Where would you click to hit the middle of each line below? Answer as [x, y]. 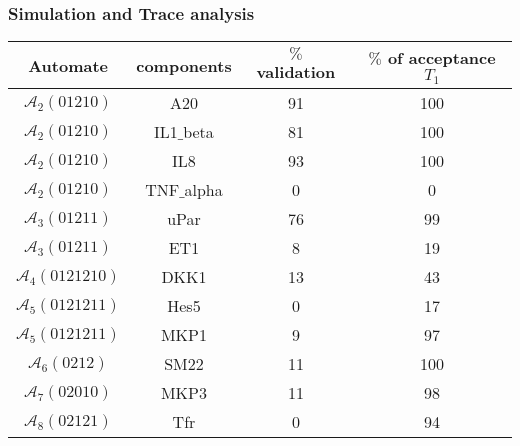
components [184, 65]
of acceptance [441, 58]
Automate [68, 65]
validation [296, 72]
